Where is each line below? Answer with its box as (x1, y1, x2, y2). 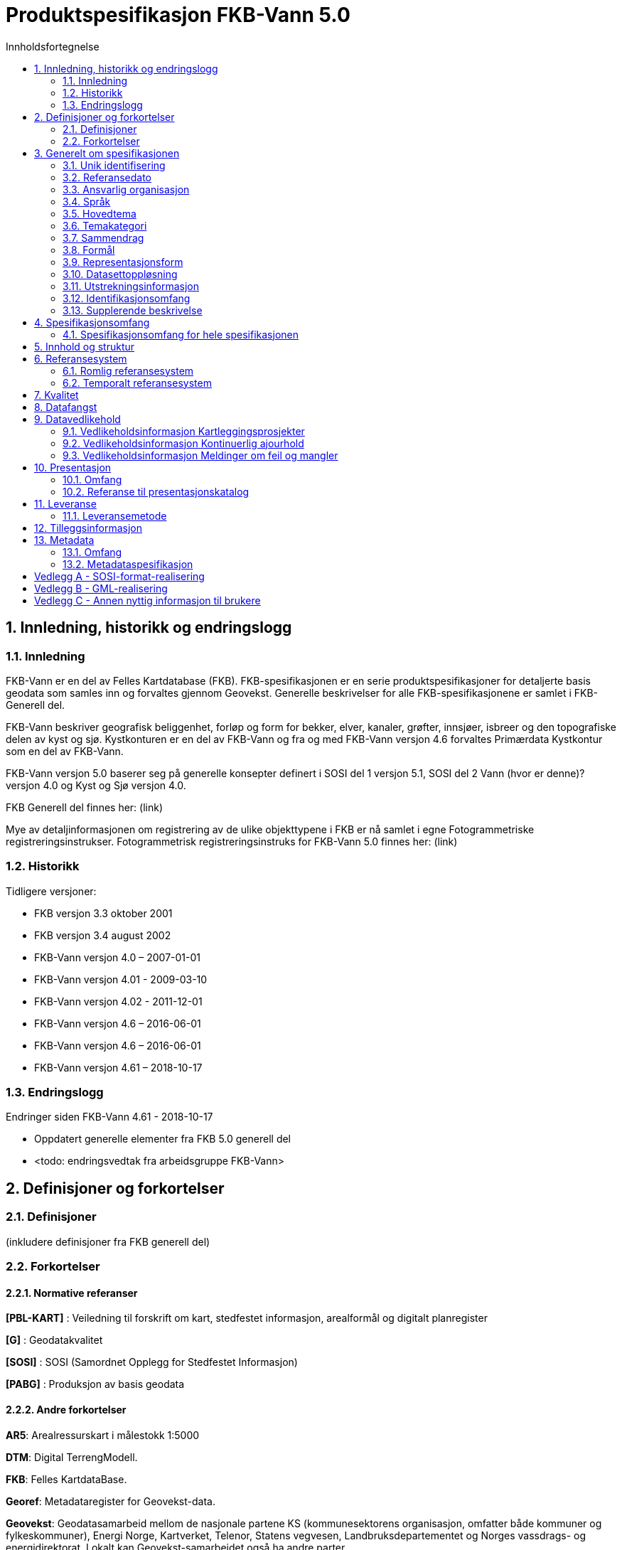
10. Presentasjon (34, 461, 112, 474)
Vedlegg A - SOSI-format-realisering (34, 570, 205, 582)
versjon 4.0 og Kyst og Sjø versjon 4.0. (6, 779, 186, 791)
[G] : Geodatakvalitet (6, 1334, 103, 1347)
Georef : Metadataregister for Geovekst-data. (6, 1495, 215, 1507)
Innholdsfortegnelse (6, 40, 100, 53)
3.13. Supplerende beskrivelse (63, 304, 203, 316)
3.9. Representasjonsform (63, 255, 183, 268)
